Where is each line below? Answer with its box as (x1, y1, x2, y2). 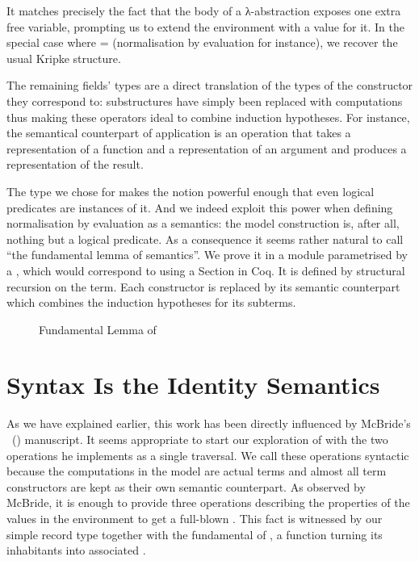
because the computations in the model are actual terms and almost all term (6, 463, 387, 479)
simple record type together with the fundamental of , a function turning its (6, 525, 383, 542)
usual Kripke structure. (6, 49, 121, 66)
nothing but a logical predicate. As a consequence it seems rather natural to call (6, 230, 404, 247)
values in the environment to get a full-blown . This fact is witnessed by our (6, 509, 383, 526)
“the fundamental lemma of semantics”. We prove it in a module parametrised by (6, 246, 408, 263)
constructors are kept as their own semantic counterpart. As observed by (6, 478, 366, 495)
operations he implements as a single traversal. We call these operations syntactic (6, 446, 409, 463)
